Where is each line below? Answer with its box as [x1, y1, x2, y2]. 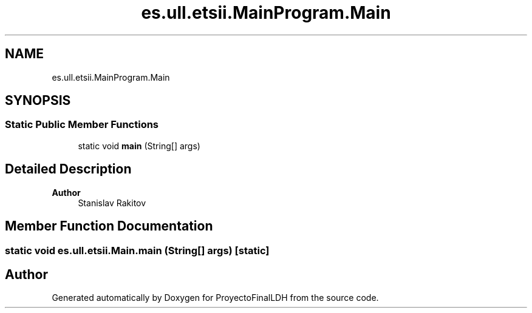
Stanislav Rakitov [78, 197, 146, 208]
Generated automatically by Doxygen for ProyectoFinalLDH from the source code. [52, 292, 379, 303]
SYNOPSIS [5, 93, 71, 109]
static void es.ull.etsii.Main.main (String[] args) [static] [5, 244, 270, 257]
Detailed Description [5, 161, 132, 177]
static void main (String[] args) [78, 140, 200, 151]
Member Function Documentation [5, 218, 213, 234]
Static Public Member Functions [5, 118, 159, 131]
